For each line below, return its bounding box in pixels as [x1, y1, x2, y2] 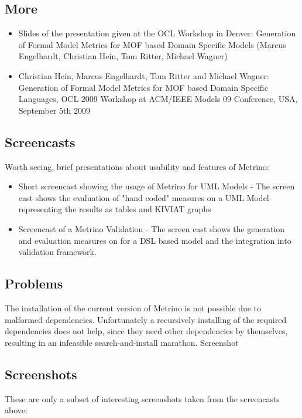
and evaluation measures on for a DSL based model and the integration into [18, 234, 291, 246]
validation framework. [18, 246, 97, 258]
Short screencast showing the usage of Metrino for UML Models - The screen [18, 180, 295, 192]
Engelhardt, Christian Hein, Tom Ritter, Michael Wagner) [18, 50, 228, 62]
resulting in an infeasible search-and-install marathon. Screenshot [5, 336, 239, 348]
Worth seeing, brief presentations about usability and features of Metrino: [5, 160, 269, 172]
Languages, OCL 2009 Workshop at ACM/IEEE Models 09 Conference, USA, [18, 93, 298, 105]
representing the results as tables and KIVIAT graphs [18, 203, 211, 215]
